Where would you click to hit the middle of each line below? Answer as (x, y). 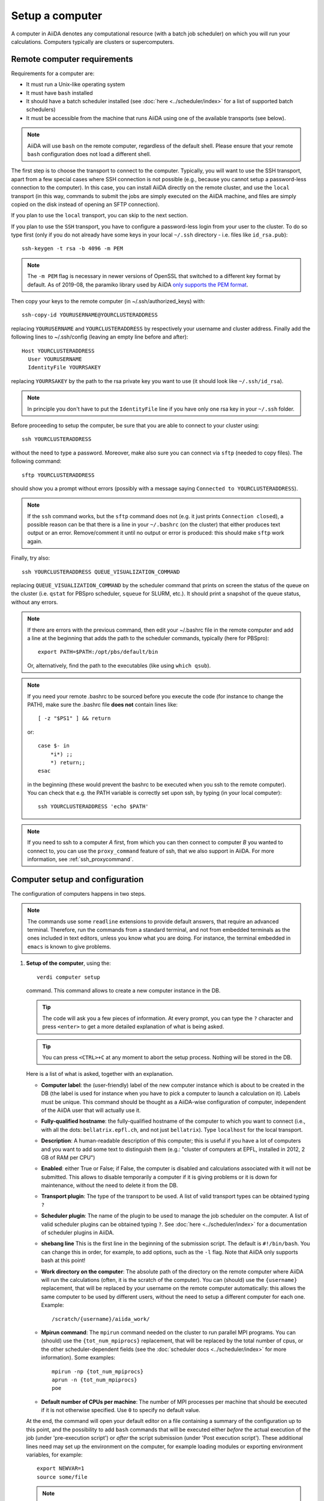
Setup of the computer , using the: (68, 963)
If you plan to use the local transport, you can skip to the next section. (100, 216)
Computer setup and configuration (77, 879)
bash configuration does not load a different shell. (89, 154)
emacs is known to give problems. (69, 946)
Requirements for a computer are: (53, 73)
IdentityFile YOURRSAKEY (64, 367)
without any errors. (34, 602)
